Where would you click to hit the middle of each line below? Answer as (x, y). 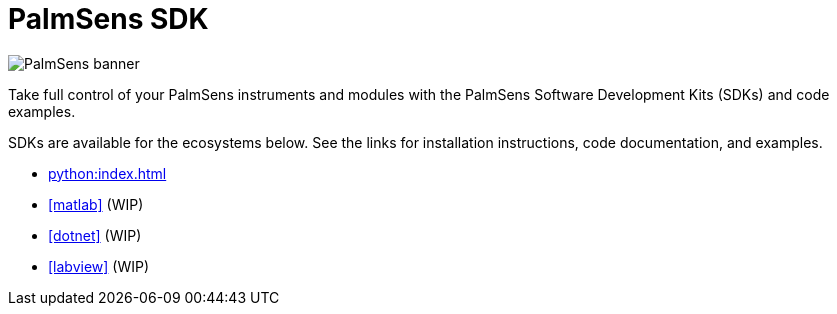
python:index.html (107, 173)
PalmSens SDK (108, 19)
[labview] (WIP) (99, 266)
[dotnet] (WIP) (95, 235)
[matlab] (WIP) (96, 204)
